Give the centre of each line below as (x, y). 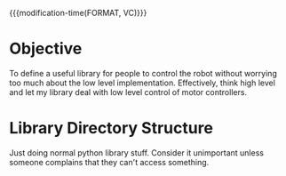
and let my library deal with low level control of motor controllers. (128, 92)
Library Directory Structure (111, 128)
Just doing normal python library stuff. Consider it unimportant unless (137, 152)
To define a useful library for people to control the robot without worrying (143, 73)
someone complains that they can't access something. (109, 162)
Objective (46, 49)
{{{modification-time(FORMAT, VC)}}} (78, 13)
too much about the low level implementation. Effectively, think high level (142, 83)
